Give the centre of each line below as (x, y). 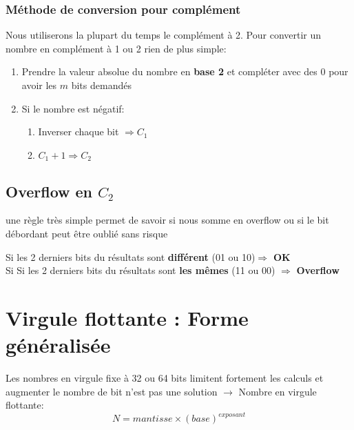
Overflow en (49, 191)
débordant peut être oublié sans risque (87, 234)
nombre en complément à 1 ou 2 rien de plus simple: (116, 48)
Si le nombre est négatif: (73, 108)
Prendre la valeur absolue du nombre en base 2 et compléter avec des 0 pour (185, 71)
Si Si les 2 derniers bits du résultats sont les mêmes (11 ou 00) (140, 270)
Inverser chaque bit (79, 131)
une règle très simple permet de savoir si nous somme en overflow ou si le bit (167, 220)
